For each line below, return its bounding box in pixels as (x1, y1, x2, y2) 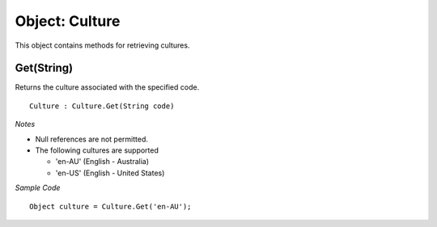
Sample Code (15, 183, 61, 193)
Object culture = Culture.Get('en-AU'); (29, 202, 192, 211)
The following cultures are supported (35, 145, 159, 155)
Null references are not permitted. (35, 134, 149, 144)
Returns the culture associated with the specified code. (15, 82, 200, 92)
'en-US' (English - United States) (55, 168, 165, 178)
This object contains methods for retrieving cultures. (15, 40, 190, 50)
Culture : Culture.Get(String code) (29, 101, 175, 111)
